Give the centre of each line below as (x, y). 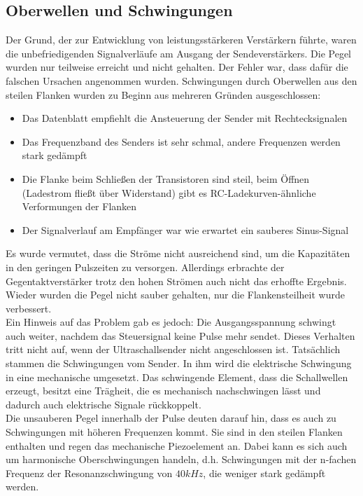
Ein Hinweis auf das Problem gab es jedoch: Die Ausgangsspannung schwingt (171, 322)
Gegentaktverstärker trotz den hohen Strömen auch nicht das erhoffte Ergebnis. (176, 281)
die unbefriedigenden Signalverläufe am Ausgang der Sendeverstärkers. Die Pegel (178, 53)
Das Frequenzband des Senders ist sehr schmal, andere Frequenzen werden (181, 141)
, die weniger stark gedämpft (264, 473)
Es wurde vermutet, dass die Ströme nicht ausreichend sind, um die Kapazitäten (178, 253)
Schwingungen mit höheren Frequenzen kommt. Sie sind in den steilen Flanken (174, 432)
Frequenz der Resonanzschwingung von (89, 473)
